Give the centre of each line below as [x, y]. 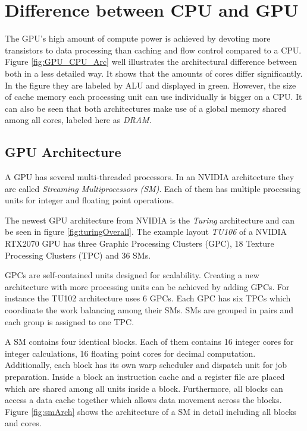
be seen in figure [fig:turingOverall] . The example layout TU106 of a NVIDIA [146, 232]
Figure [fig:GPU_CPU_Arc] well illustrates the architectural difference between [151, 62]
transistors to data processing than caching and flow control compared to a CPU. [153, 50]
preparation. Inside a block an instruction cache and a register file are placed [145, 376]
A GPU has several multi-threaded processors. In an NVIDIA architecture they [150, 177]
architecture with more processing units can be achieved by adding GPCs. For [147, 286]
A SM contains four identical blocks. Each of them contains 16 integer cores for [149, 342]
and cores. [23, 423]
